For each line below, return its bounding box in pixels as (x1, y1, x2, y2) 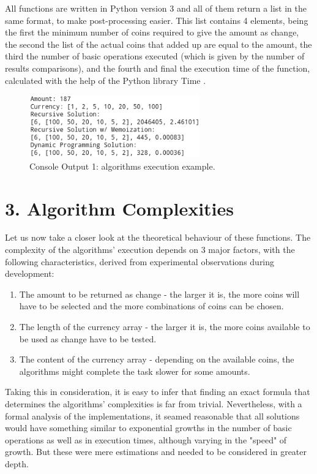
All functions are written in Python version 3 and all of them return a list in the (5, 2, 307, 14)
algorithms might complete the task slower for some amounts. (19, 364, 250, 377)
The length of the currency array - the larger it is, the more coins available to (19, 320, 310, 333)
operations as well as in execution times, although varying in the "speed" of (5, 433, 287, 446)
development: (5, 267, 54, 280)
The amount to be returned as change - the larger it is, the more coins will (19, 287, 300, 300)
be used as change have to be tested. (19, 332, 157, 345)
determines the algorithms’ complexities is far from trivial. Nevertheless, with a (5, 397, 302, 410)
